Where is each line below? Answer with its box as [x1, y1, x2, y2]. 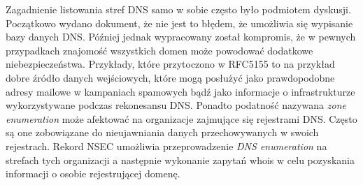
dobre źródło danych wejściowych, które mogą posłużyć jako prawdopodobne [6, 70, 335, 84]
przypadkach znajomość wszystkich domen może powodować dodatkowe [6, 43, 313, 57]
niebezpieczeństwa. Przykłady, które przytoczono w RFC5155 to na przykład [6, 57, 335, 71]
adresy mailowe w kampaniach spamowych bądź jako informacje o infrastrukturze [6, 84, 355, 98]
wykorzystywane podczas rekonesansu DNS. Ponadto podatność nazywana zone [6, 98, 346, 112]
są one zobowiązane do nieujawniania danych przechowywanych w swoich [6, 125, 319, 140]
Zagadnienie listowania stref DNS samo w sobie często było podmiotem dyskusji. [6, 2, 351, 16]
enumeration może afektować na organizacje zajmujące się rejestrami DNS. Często [6, 111, 357, 126]
